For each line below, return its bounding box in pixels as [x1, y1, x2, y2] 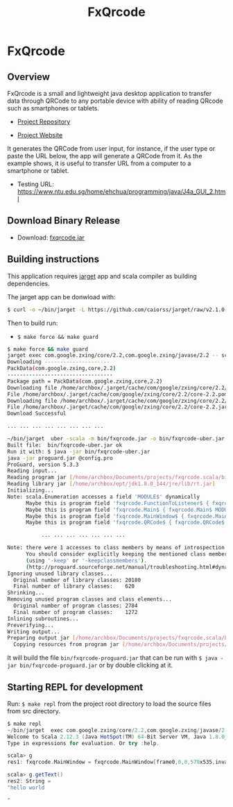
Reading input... [7, 467, 58, 474]
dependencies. [7, 279, 50, 288]
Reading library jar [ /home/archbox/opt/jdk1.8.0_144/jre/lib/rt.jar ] [7, 481, 216, 488]
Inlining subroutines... [7, 615, 79, 622]
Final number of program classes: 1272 [13, 608, 138, 615]
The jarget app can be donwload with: [7, 292, 116, 301]
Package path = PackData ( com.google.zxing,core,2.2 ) [7, 378, 163, 385]
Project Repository [17, 117, 71, 126]
